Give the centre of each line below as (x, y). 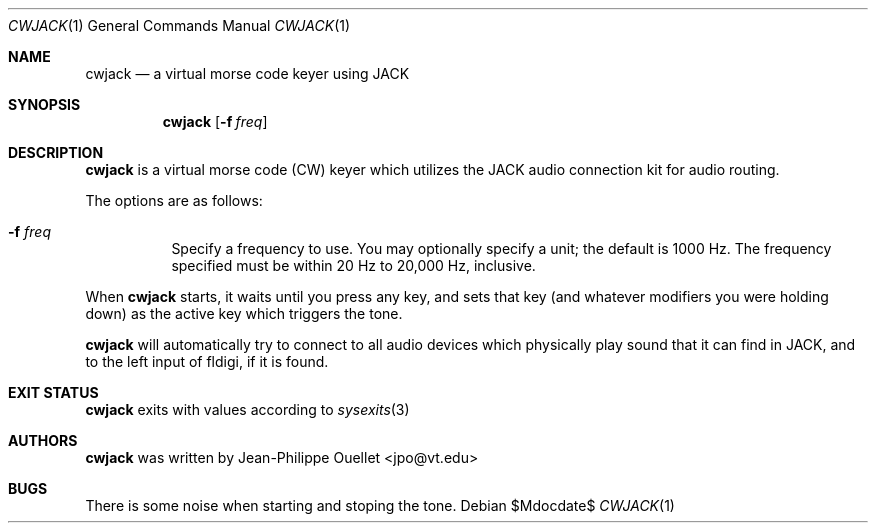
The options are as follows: (174, 200)
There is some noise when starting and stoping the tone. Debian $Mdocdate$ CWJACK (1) (380, 505)
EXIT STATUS (53, 392)
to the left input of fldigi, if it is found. (207, 361)
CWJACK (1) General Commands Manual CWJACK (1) (179, 25)
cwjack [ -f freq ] (215, 121)
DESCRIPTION (56, 152)
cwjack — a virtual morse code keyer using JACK (247, 73)
